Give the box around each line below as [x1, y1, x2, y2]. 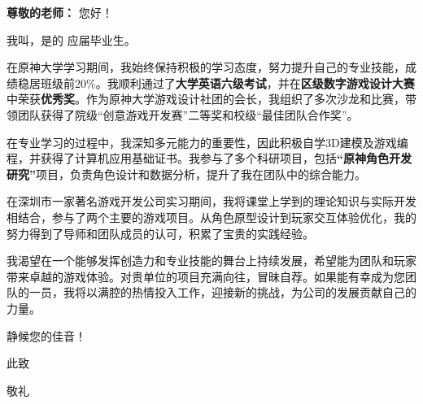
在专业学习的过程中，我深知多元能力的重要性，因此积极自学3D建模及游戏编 [7, 133, 408, 150]
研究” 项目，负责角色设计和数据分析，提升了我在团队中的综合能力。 [7, 165, 366, 182]
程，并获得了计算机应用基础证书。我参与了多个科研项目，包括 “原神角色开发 [7, 150, 412, 167]
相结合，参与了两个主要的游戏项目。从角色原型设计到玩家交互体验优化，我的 [7, 208, 416, 225]
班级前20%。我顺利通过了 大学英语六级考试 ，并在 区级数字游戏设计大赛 [40, 74, 415, 91]
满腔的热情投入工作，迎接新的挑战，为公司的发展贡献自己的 [97, 284, 416, 301]
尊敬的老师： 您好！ [7, 4, 113, 20]
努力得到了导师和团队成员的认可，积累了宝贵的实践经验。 [7, 224, 314, 241]
